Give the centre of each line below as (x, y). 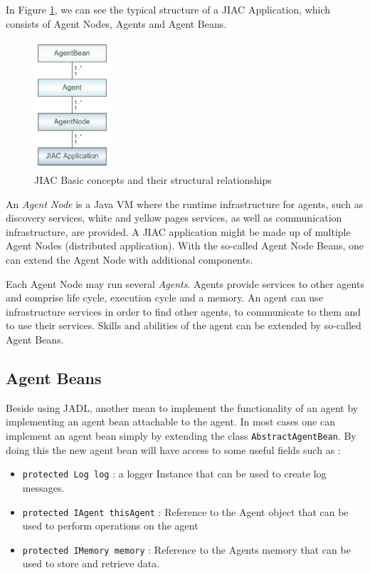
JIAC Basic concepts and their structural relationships (153, 180)
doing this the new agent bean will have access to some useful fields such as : (173, 449)
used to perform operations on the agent (110, 526)
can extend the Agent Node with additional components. (129, 260)
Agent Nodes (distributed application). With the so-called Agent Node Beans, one (185, 246)
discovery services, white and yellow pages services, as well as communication (174, 218)
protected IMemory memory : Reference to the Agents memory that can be (186, 549)
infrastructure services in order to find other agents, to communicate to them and (184, 311)
